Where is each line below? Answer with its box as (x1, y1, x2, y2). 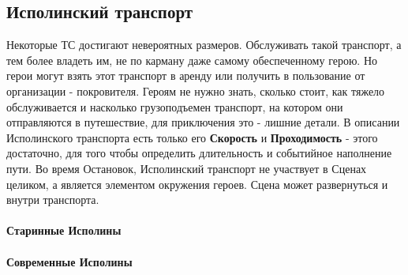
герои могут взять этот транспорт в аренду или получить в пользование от (6, 67, 365, 84)
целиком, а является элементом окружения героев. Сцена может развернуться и (6, 175, 388, 192)
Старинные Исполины (6, 222, 122, 239)
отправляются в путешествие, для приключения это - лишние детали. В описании (6, 114, 400, 130)
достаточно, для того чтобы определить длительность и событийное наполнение (6, 145, 392, 161)
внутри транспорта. (6, 191, 99, 208)
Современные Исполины (6, 253, 133, 269)
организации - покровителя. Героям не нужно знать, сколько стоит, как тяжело (6, 82, 385, 99)
